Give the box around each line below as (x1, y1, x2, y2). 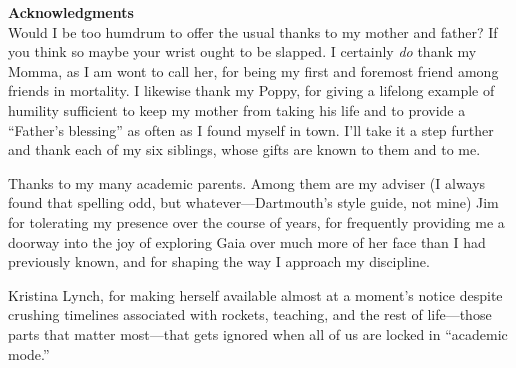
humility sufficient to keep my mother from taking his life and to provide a (8, 99, 466, 120)
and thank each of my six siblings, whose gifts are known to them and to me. (8, 139, 481, 160)
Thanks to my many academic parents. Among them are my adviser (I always (8, 172, 486, 193)
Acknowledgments (8, 2, 134, 22)
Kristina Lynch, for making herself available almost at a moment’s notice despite (8, 284, 503, 305)
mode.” (8, 343, 50, 364)
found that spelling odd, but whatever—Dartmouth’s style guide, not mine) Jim (8, 192, 499, 213)
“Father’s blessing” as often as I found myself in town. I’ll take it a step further (8, 119, 494, 140)
